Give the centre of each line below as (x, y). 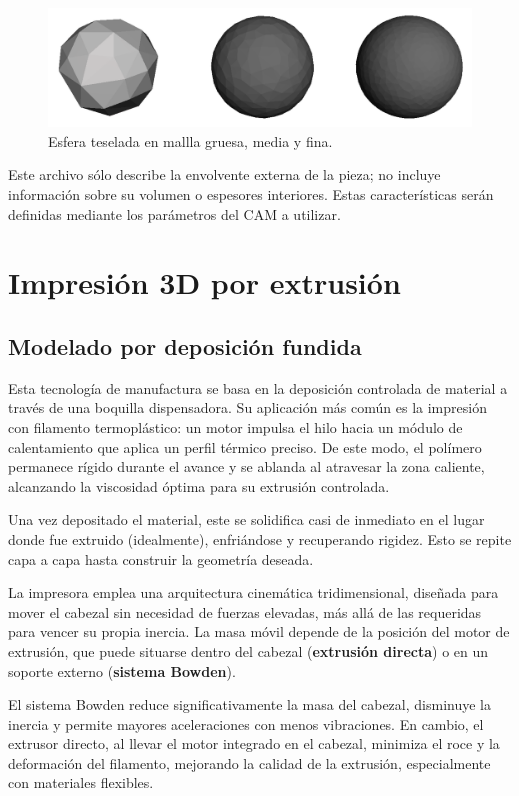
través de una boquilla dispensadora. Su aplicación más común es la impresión (247, 407)
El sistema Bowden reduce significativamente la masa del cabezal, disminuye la (249, 704)
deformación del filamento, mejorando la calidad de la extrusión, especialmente (249, 762)
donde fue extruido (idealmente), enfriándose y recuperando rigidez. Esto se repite (260, 538)
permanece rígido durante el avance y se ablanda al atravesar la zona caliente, (246, 466)
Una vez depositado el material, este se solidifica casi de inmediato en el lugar (246, 519)
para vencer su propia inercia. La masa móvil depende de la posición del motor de (259, 631)
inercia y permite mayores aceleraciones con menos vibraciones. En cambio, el (246, 723)
